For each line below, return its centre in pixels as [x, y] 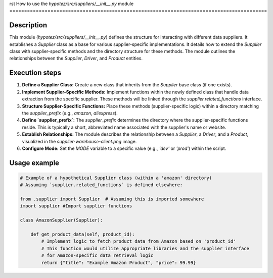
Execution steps [35, 73]
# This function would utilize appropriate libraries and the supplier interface [145, 248]
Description [28, 25]
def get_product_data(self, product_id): [83, 234]
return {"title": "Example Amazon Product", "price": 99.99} [119, 263]
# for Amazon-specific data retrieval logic [97, 256]
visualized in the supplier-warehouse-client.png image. [79, 141]
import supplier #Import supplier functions [76, 206]
